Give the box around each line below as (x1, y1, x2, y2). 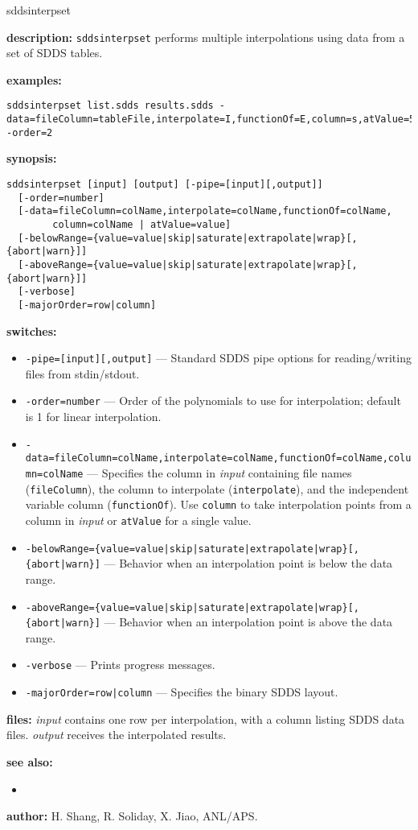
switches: (6, 322, 57, 339)
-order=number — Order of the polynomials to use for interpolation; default (25, 392, 401, 409)
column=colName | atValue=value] (52, 218, 232, 230)
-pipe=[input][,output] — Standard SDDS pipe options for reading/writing (25, 349, 412, 366)
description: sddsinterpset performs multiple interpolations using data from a (6, 28, 405, 45)
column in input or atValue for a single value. (25, 511, 252, 528)
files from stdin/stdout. (25, 365, 140, 382)
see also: (6, 753, 53, 770)
